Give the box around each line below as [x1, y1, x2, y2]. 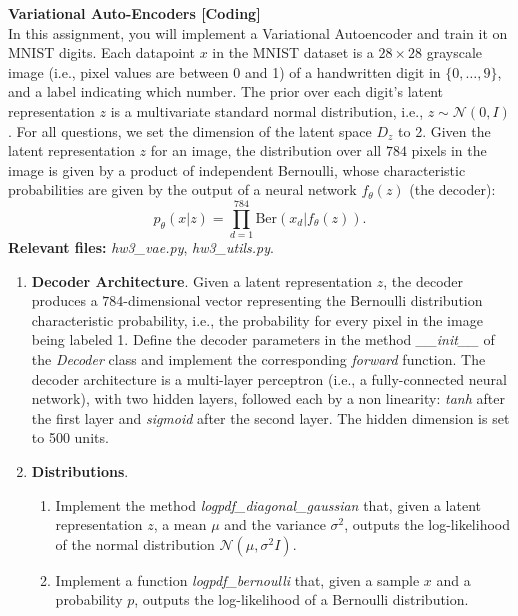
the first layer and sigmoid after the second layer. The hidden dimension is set [31, 407, 510, 428]
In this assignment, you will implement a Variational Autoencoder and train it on [8, 22, 508, 43]
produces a [31, 290, 98, 311]
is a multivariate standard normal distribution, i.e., [110, 100, 424, 121]
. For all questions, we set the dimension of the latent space [8, 120, 372, 141]
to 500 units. [31, 427, 109, 448]
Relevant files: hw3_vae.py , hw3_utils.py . [8, 237, 274, 258]
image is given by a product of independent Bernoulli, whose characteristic [8, 159, 466, 180]
